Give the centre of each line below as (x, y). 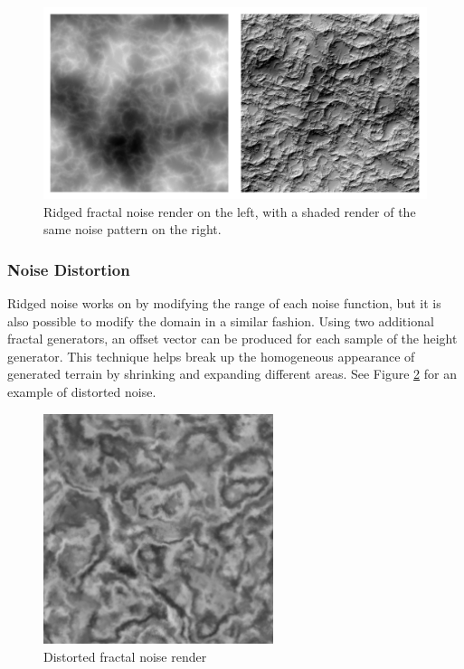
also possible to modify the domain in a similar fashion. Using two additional (221, 320)
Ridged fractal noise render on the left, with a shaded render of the (230, 211)
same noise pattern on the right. (133, 229)
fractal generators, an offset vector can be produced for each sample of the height (232, 339)
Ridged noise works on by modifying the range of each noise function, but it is (224, 303)
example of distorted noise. (82, 391)
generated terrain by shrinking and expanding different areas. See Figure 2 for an (232, 374)
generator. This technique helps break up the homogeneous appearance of (211, 356)
